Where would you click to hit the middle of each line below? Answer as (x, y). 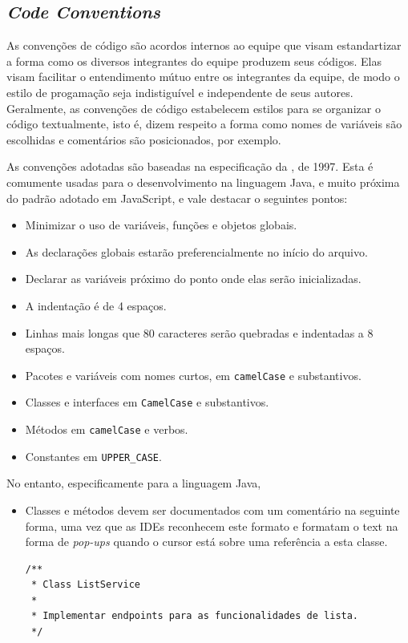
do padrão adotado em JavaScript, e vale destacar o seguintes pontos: (177, 198)
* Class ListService (85, 585)
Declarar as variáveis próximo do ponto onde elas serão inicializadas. (193, 279)
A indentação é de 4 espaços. (96, 305)
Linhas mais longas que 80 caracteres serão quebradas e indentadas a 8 (199, 332)
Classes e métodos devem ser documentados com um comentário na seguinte (212, 510)
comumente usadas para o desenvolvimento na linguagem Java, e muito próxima (203, 182)
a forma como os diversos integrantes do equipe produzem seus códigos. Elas (194, 61)
